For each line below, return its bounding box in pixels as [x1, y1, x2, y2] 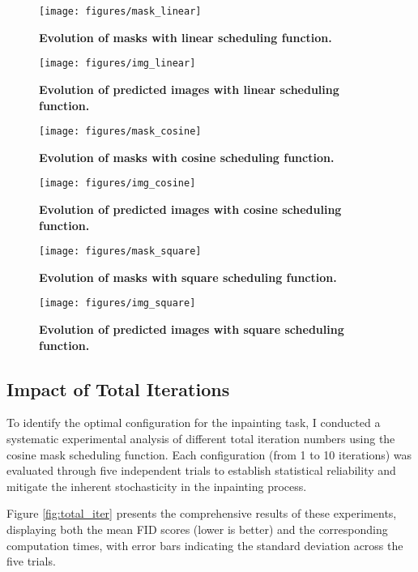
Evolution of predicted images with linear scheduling [39, 80, 339, 97]
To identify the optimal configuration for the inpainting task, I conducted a [6, 414, 381, 431]
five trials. [6, 553, 56, 570]
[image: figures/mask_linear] [39, 6, 202, 17]
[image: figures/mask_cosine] [39, 126, 202, 138]
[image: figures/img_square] [39, 297, 196, 309]
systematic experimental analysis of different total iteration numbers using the [6, 430, 395, 447]
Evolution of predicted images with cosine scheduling [39, 201, 342, 217]
